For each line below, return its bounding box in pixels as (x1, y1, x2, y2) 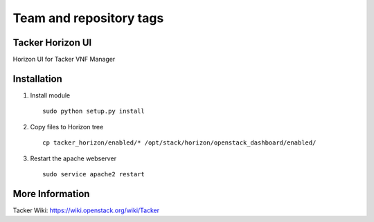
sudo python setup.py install (42, 107, 145, 115)
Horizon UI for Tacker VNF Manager (12, 55, 116, 64)
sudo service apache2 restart (42, 170, 145, 178)
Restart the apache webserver (30, 154, 117, 163)
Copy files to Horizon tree (30, 122, 104, 131)
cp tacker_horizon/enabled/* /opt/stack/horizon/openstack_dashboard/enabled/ (42, 139, 317, 147)
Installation (12, 73, 62, 84)
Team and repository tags (12, 10, 164, 26)
